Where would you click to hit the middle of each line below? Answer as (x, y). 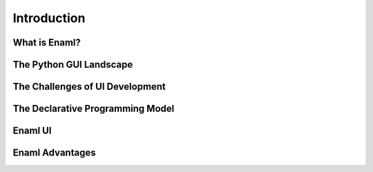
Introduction (49, 18)
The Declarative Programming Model (94, 109)
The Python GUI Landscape (73, 65)
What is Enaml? (47, 42)
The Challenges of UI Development (89, 87)
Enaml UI (32, 131)
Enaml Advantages (54, 153)
